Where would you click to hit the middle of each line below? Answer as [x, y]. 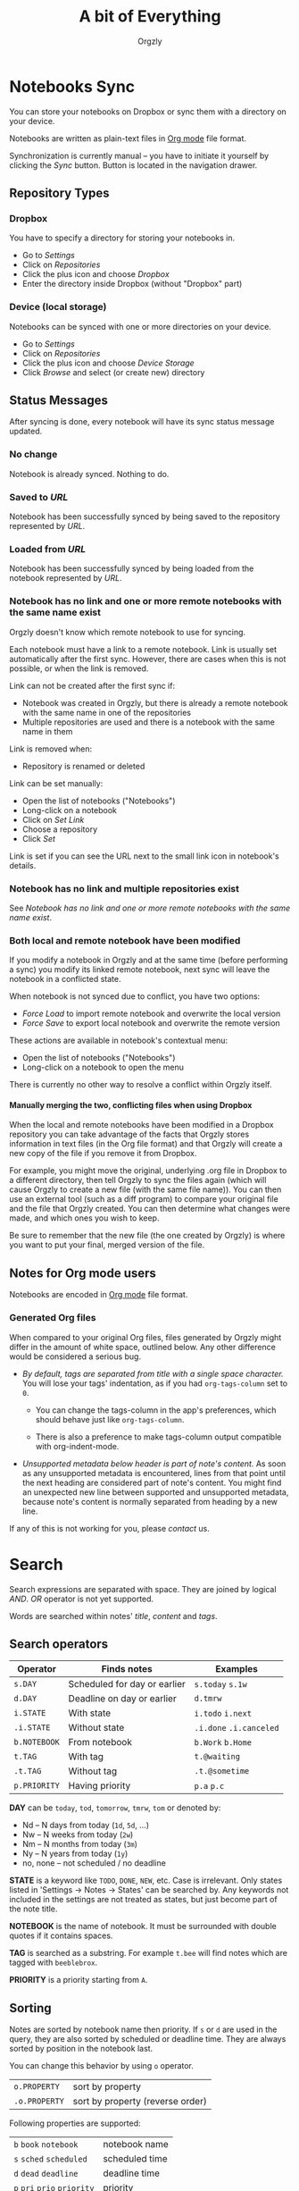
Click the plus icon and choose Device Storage [108, 363]
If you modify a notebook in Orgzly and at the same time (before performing [149, 960]
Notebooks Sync [72, 86]
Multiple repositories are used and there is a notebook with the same [148, 722]
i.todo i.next [223, 1714]
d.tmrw [208, 1699]
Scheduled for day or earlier [127, 1684]
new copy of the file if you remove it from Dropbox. [103, 1154]
